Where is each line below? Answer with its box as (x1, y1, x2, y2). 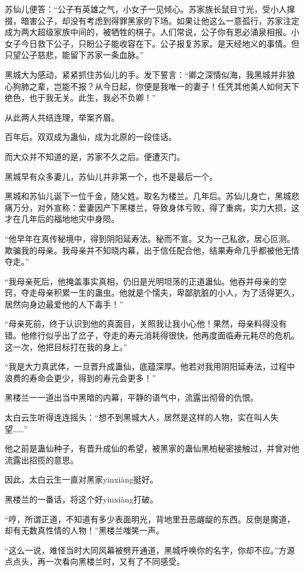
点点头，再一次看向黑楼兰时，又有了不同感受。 (5, 555, 185, 567)
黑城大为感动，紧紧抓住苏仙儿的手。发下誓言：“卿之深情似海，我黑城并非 (5, 68, 287, 80)
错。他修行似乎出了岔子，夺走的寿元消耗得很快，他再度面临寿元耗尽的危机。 (5, 329, 299, 341)
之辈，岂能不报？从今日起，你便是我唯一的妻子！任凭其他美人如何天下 (29, 80, 299, 92)
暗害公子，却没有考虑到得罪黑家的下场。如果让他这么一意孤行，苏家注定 (20, 14, 299, 26)
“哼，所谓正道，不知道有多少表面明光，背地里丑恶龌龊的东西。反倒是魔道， (5, 512, 295, 525)
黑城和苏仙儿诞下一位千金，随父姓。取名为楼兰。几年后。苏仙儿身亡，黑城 (5, 190, 291, 202)
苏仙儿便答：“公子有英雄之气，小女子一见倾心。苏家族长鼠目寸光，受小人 (5, 3, 287, 15)
